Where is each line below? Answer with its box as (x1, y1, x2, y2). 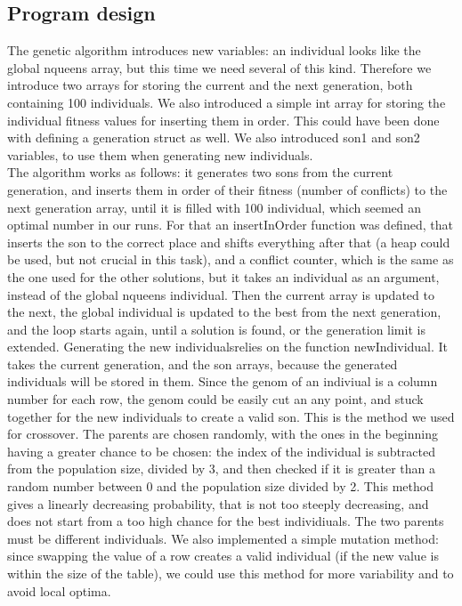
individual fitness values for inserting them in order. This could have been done (7, 110, 440, 129)
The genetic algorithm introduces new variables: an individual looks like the (7, 41, 421, 60)
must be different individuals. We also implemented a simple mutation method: (7, 529, 439, 547)
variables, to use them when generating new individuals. (7, 145, 313, 164)
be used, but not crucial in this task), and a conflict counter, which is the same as (7, 250, 454, 269)
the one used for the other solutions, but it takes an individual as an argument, (7, 267, 440, 286)
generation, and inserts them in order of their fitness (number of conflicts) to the (7, 180, 448, 198)
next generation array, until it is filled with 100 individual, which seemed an (7, 198, 422, 216)
